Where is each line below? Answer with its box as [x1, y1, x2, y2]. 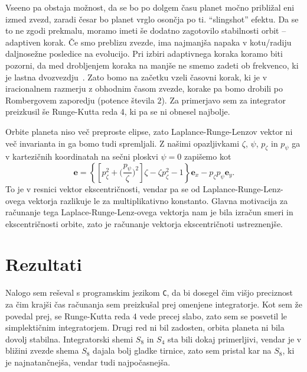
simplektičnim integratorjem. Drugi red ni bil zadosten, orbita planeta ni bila [5, 321, 285, 334]
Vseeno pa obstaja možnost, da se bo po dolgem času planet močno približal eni [5, 1, 295, 13]
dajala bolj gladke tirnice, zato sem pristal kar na [93, 344, 272, 357]
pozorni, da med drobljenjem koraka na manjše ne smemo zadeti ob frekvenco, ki [5, 59, 299, 71]
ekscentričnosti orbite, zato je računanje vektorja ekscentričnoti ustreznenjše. [5, 217, 283, 229]
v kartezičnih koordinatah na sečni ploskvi [5, 150, 158, 163]
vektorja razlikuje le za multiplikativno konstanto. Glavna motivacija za [28, 194, 288, 206]
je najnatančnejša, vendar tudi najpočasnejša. [5, 356, 171, 368]
